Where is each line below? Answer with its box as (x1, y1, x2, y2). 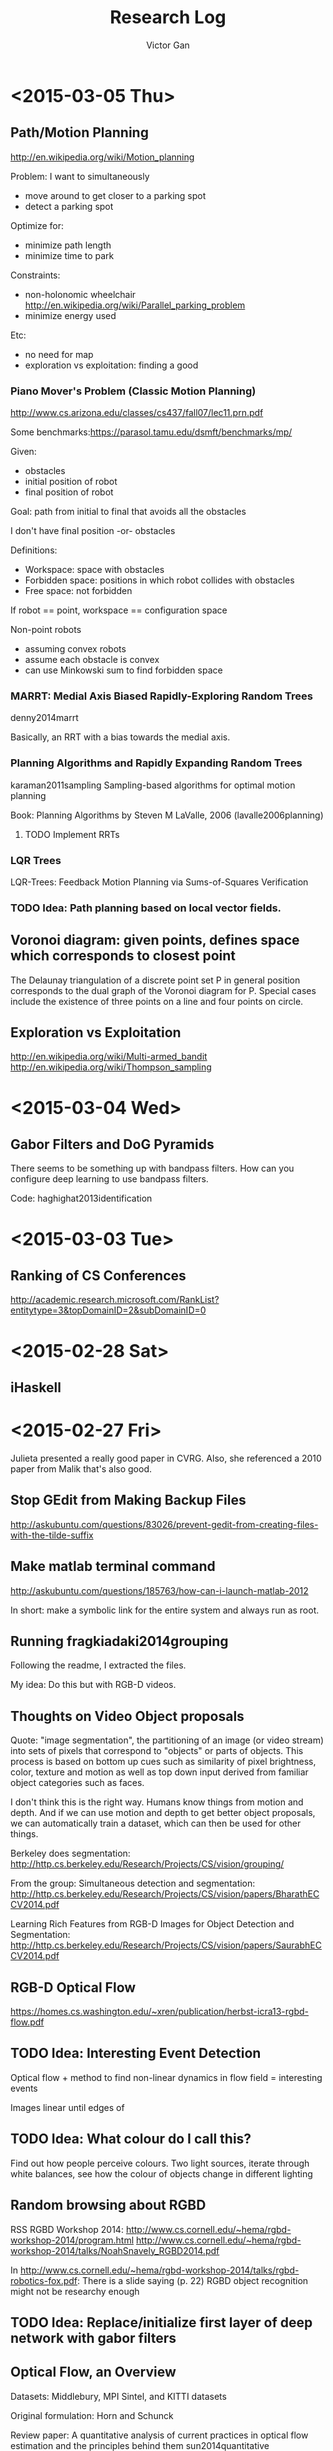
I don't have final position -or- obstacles (10, 525, 176, 537)
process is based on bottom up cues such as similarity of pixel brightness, (10, 1756, 317, 1768)
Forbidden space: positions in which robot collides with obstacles (24, 574, 295, 586)
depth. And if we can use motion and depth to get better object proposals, (10, 1807, 316, 1819)
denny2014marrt (10, 712, 79, 724)
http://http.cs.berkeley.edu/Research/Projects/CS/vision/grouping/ (10, 1858, 285, 1870)
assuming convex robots (24, 643, 127, 655)
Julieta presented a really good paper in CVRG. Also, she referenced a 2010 (10, 1452, 322, 1464)
